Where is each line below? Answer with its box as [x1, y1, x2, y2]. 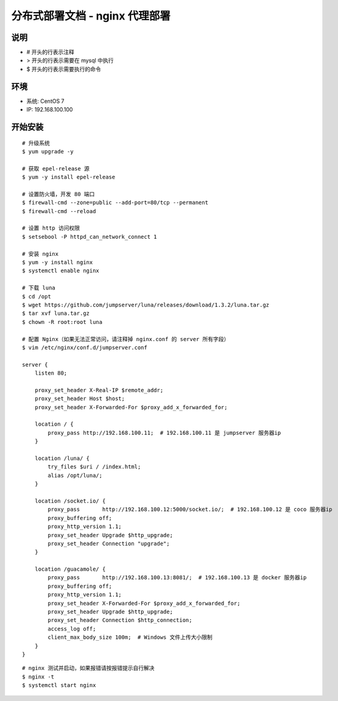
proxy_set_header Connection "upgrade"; [48, 540, 170, 547]
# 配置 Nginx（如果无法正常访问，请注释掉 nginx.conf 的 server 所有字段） [22, 336, 230, 342]
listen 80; [34, 370, 68, 377]
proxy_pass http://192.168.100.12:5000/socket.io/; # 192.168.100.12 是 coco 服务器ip [48, 506, 333, 513]
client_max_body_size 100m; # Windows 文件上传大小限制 [48, 634, 213, 641]
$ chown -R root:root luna [22, 319, 103, 325]
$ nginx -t [22, 673, 55, 680]
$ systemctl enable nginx [22, 267, 100, 274]
